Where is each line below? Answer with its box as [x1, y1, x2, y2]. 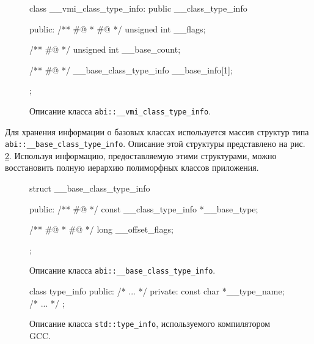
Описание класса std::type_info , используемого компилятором [29, 317, 271, 330]
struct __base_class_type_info [29, 182, 150, 195]
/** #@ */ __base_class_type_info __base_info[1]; [29, 63, 233, 76]
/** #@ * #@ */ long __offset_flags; [29, 223, 173, 236]
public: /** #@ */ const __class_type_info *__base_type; [29, 202, 258, 215]
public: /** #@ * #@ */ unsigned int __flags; [29, 22, 206, 35]
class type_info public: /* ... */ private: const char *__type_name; [29, 285, 285, 297]
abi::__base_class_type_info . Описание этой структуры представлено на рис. [5, 137, 305, 150]
